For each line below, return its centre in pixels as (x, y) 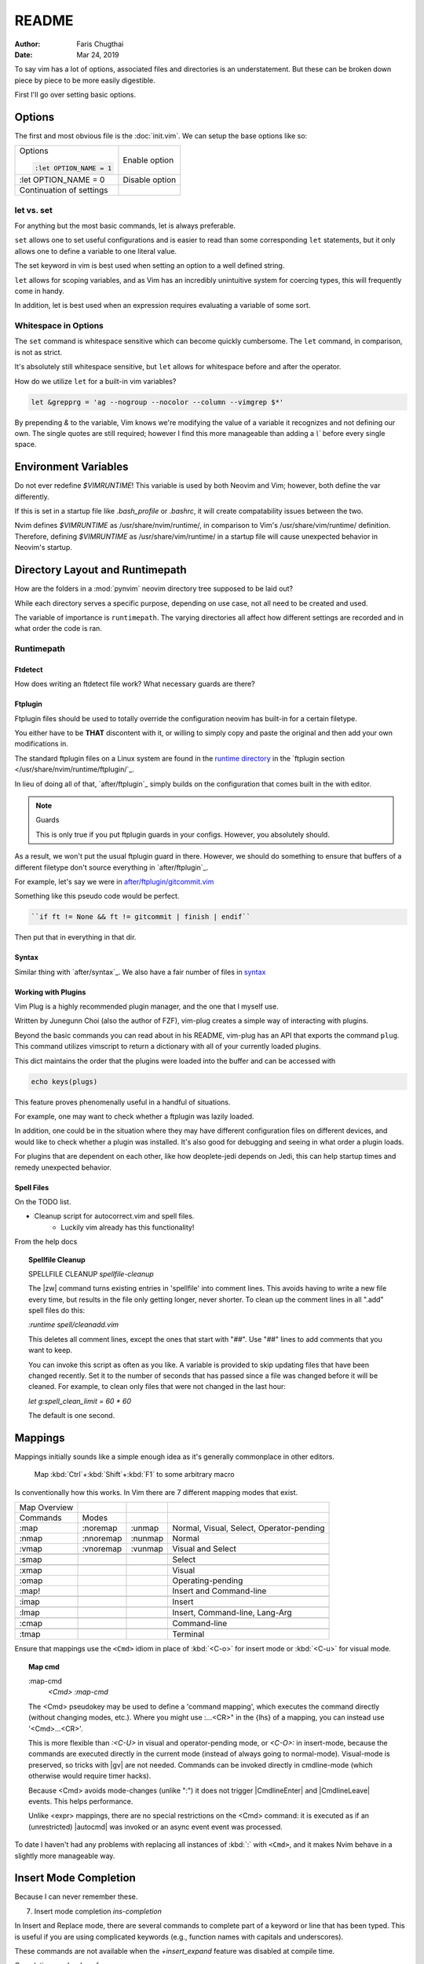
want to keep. (51, 1350)
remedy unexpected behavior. (63, 1167)
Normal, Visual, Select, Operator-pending (249, 1528)
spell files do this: (57, 1310)
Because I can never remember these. (76, 1896)
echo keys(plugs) (64, 1081)
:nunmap (147, 1538)
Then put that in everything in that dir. (75, 937)
